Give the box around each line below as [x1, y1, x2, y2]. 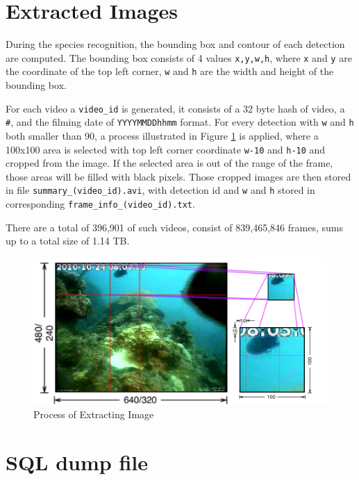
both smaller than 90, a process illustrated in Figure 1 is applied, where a [6, 128, 319, 142]
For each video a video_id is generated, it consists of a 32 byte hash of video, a [6, 101, 345, 115]
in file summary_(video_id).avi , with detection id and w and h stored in [6, 183, 315, 197]
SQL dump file [6, 448, 148, 477]
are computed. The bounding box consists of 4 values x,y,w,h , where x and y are [6, 50, 352, 65]
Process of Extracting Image [33, 407, 154, 422]
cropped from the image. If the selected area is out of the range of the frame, [6, 156, 333, 170]
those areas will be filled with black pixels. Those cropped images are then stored [6, 169, 351, 183]
